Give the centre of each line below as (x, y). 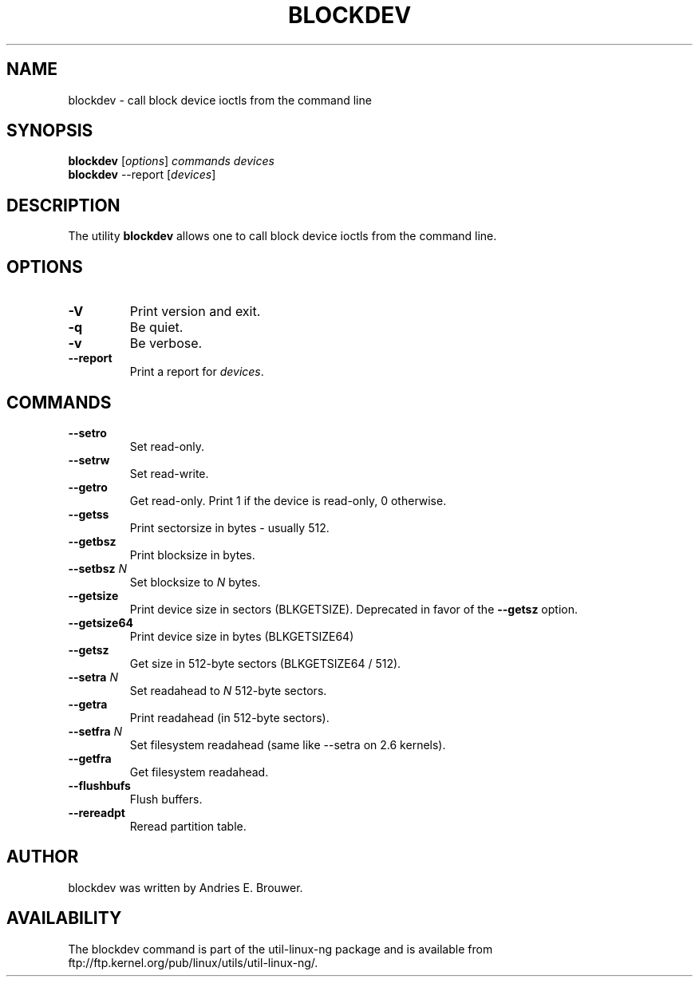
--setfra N (95, 731)
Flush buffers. (166, 799)
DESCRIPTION (63, 205)
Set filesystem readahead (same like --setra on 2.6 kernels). (288, 744)
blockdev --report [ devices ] (142, 175)
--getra (88, 704)
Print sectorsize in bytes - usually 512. (229, 527)
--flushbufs (99, 785)
